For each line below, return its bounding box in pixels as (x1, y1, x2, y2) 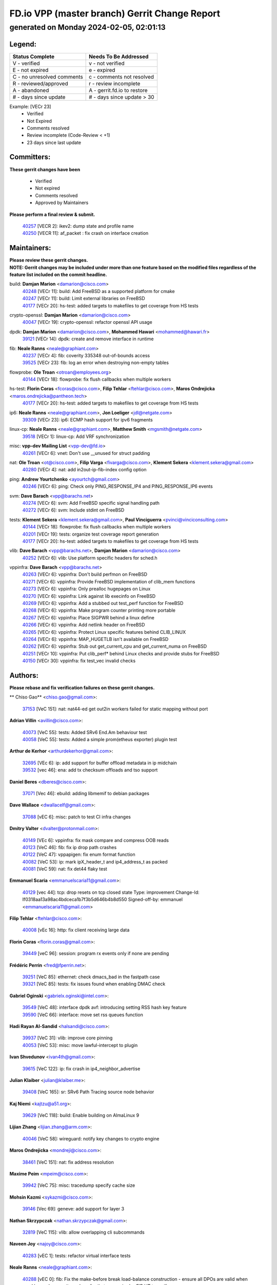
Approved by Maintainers (35, 199, 89, 206)
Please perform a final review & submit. (9, 211, 95, 217)
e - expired (89, 66, 115, 74)
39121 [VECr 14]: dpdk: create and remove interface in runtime (22, 336, 154, 342)
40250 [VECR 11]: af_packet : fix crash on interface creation (22, 230, 149, 236)
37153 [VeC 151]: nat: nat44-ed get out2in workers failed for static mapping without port (22, 706, 208, 712)
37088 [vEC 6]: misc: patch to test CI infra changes (22, 814, 131, 820)
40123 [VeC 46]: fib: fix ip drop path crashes (22, 844, 117, 850)
